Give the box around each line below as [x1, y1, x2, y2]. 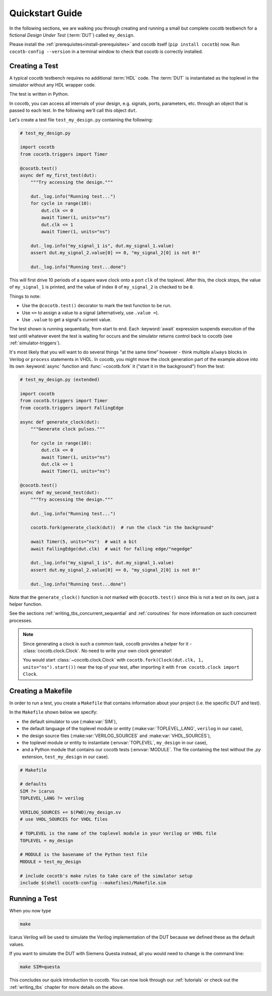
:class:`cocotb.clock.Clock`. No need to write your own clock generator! [23, 648, 172, 654]
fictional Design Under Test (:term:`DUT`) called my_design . [9, 32, 135, 38]
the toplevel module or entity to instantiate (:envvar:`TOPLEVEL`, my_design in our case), [22, 739, 208, 745]
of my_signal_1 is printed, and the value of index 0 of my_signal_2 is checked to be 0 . [9, 284, 194, 290]
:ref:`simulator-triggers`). [9, 340, 61, 346]
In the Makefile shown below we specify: [9, 709, 98, 715]
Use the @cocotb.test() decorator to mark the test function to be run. [22, 303, 172, 309]
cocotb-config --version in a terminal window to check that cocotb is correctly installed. [9, 48, 203, 54]
